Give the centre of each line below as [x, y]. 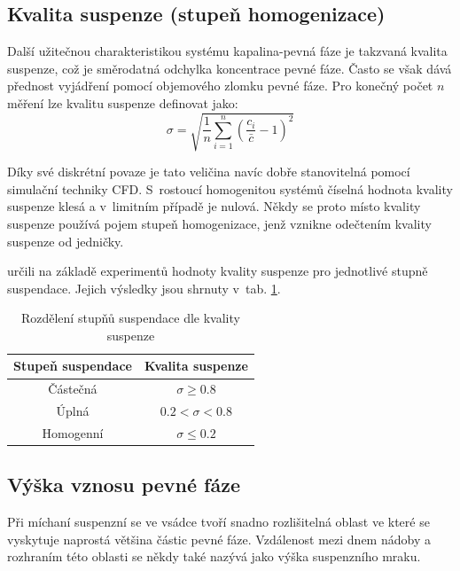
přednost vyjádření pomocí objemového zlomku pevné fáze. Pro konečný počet [220, 86]
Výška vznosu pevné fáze [124, 485]
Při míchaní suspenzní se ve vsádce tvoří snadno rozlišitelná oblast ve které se [218, 522]
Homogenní [73, 433]
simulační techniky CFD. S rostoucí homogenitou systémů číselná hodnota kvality [230, 188]
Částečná [73, 389]
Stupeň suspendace [73, 366]
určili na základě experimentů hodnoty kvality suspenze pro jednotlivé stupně [218, 271]
